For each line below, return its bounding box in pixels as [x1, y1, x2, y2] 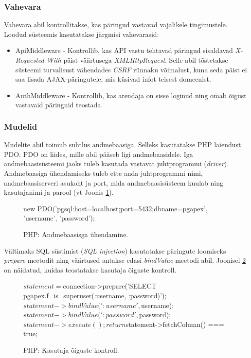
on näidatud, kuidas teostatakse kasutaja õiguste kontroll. [4, 264, 177, 274]
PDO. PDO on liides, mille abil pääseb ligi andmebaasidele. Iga [4, 149, 193, 159]
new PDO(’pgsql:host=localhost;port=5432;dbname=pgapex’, [23, 203, 208, 213]
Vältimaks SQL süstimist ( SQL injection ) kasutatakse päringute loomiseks [4, 245, 226, 256]
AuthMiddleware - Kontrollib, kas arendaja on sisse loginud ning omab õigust [15, 90, 247, 100]
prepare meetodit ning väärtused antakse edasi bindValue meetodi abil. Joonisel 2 [4, 255, 246, 265]
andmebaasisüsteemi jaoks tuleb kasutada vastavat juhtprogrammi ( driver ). [4, 158, 229, 169]
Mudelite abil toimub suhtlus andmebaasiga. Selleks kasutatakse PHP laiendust [4, 139, 241, 150]
